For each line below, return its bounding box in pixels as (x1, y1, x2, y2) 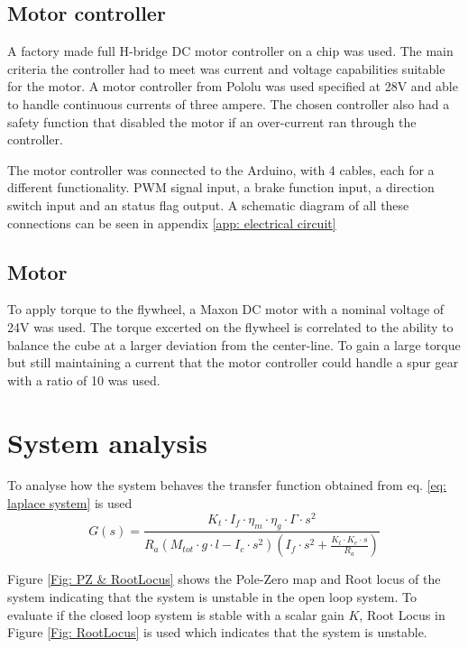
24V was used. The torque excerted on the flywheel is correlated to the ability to (7, 317, 454, 336)
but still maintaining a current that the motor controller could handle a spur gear (7, 353, 459, 372)
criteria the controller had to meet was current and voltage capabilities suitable (7, 59, 445, 78)
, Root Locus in (359, 605, 445, 624)
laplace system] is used (7, 494, 133, 513)
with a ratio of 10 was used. (7, 370, 161, 389)
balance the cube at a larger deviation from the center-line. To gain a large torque (7, 335, 461, 354)
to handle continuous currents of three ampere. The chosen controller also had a (7, 94, 450, 113)
